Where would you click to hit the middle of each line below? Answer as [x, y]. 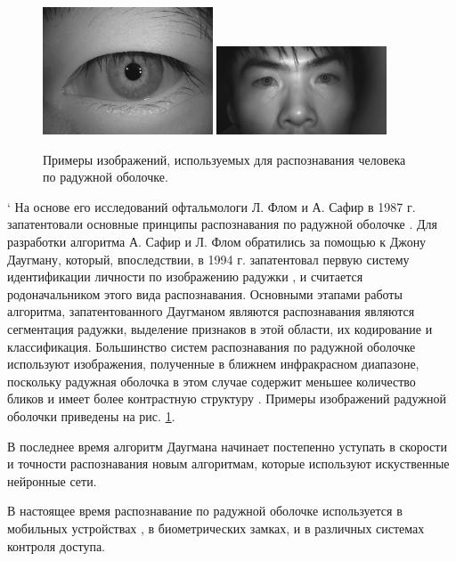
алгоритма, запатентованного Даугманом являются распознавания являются [211, 311]
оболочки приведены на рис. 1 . [91, 416]
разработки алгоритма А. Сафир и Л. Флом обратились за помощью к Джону [217, 242]
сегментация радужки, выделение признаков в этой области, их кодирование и [220, 329]
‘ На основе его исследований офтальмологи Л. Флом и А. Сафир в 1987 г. [212, 206]
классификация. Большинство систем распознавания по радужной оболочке [212, 346]
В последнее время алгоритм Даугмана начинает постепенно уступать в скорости [227, 446]
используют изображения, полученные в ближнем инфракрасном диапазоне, [213, 364]
